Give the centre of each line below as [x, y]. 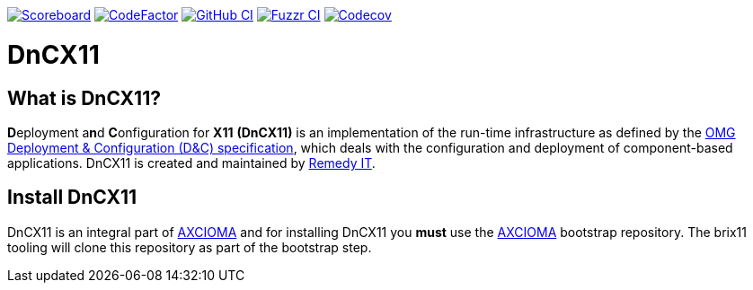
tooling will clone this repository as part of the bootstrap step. [190, 247]
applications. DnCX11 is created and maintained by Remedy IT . [191, 163]
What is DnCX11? [84, 98]
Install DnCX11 [72, 198]
